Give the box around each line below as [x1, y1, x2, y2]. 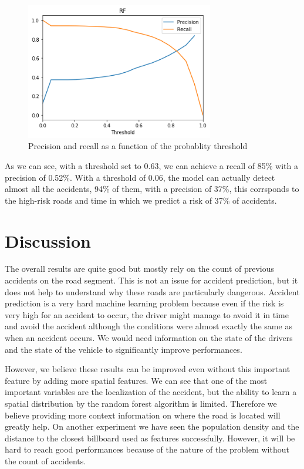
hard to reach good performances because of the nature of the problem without [5, 443, 289, 455]
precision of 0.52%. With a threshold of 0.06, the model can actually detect [5, 171, 275, 183]
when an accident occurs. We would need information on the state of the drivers [5, 332, 293, 344]
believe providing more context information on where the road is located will [5, 409, 281, 421]
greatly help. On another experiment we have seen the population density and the [5, 420, 299, 433]
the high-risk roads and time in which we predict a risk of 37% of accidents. [5, 194, 277, 206]
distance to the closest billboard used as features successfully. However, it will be [5, 431, 295, 444]
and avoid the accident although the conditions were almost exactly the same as [5, 320, 292, 332]
